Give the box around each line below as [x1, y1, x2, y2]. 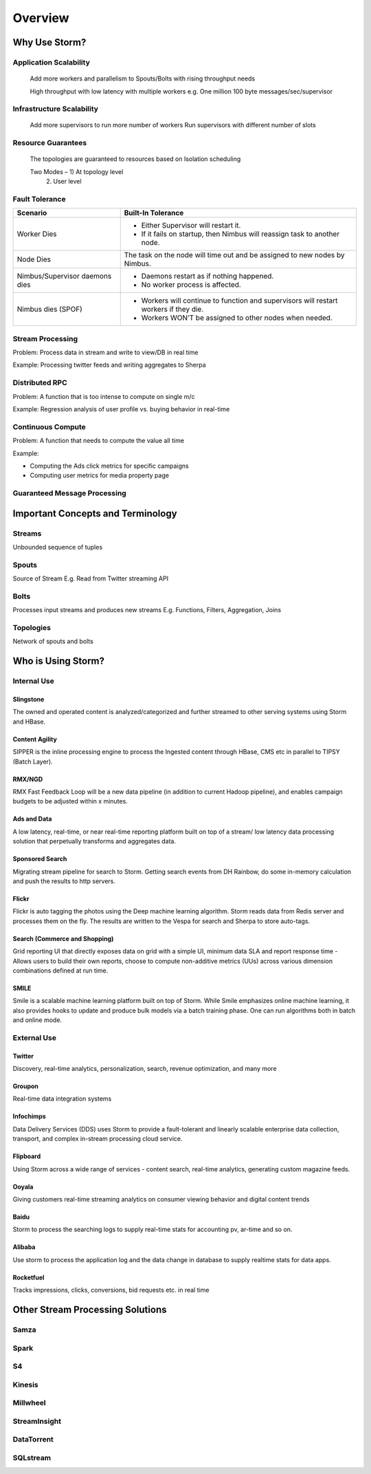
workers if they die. [141, 305, 204, 314]
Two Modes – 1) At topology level [30, 167, 124, 175]
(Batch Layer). [12, 757, 53, 766]
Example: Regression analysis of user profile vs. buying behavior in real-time [12, 405, 230, 413]
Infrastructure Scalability [12, 104, 99, 113]
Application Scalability [12, 57, 91, 67]
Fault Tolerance [12, 194, 66, 204]
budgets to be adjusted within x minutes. [12, 797, 128, 805]
